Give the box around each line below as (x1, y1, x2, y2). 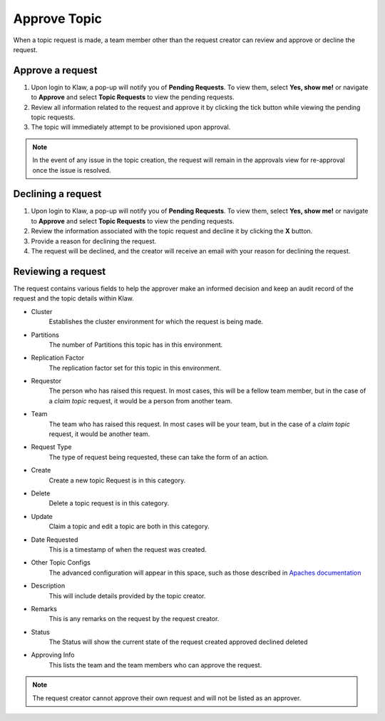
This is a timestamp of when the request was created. (48, 545, 207, 553)
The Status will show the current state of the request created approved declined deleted (48, 637, 308, 646)
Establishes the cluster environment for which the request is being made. (48, 318, 264, 326)
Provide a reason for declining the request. (31, 236, 157, 246)
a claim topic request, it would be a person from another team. (48, 396, 232, 405)
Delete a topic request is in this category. (48, 499, 170, 508)
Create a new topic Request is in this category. (48, 475, 186, 485)
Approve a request (13, 64, 98, 76)
